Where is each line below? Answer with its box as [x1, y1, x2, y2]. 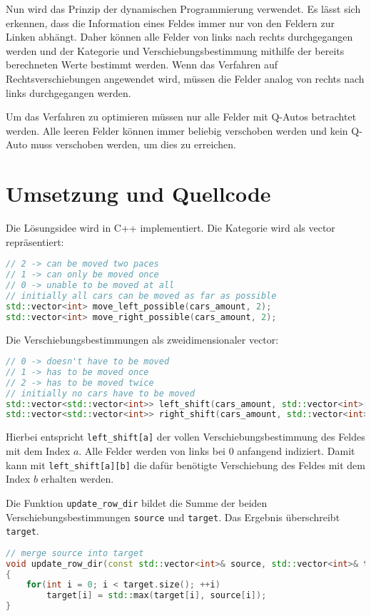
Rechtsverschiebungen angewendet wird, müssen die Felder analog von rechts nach [6, 71, 365, 86]
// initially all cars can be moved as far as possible [6, 290, 277, 301]
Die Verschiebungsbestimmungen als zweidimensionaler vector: [6, 332, 279, 346]
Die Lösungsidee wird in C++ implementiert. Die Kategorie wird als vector [6, 220, 335, 235]
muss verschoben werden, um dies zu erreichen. [30, 137, 236, 152]
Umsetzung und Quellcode [6, 179, 271, 208]
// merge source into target [6, 548, 144, 558]
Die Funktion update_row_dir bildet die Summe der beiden [6, 495, 268, 510]
